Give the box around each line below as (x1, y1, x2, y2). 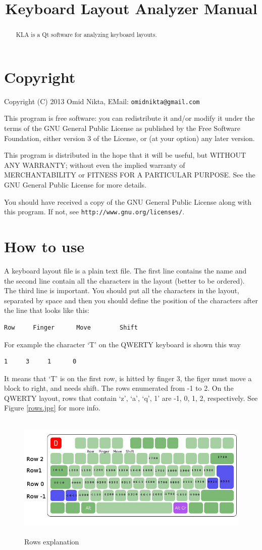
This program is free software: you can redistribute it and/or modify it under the (4, 113, 255, 123)
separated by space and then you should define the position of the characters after (4, 295, 258, 305)
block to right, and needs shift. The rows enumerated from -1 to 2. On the (4, 383, 234, 393)
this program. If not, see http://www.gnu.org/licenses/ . (4, 206, 185, 217)
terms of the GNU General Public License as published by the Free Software (4, 123, 240, 133)
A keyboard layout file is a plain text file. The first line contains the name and (4, 265, 247, 276)
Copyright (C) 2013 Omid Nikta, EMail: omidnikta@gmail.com (4, 96, 200, 106)
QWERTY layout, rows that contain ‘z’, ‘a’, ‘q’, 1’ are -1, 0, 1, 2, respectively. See (4, 392, 258, 403)
